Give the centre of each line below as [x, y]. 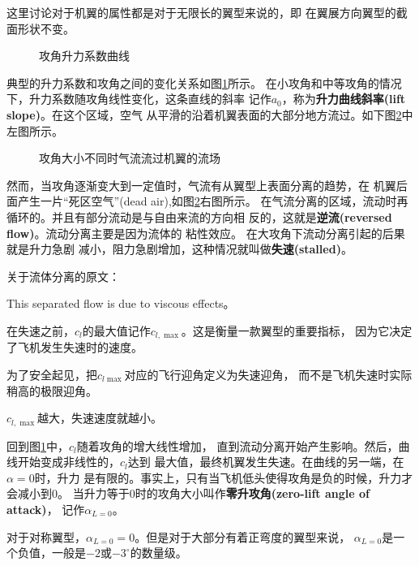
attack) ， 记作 [46, 509]
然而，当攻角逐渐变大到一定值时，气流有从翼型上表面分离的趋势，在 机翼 [201, 185]
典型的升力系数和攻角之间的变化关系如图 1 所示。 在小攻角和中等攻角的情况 [204, 82]
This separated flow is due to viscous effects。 [121, 303]
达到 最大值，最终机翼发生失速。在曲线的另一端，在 [266, 462]
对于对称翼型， [46, 536]
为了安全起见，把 [52, 374]
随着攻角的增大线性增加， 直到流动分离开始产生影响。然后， [237, 445]
